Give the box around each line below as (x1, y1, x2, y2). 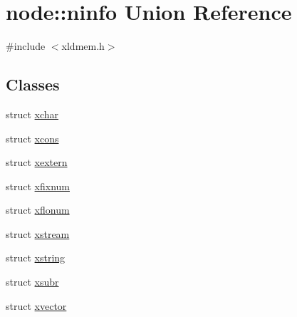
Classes (6, 73, 60, 95)
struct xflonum (6, 202, 70, 217)
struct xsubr (6, 274, 59, 289)
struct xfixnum (6, 178, 70, 193)
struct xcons (6, 130, 59, 145)
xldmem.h (61, 38, 105, 53)
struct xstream (6, 226, 70, 241)
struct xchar (6, 106, 59, 121)
